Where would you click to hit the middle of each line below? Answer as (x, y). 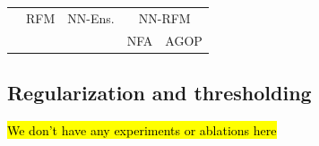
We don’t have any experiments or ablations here (142, 129)
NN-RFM (164, 17)
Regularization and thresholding (159, 93)
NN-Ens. (91, 17)
